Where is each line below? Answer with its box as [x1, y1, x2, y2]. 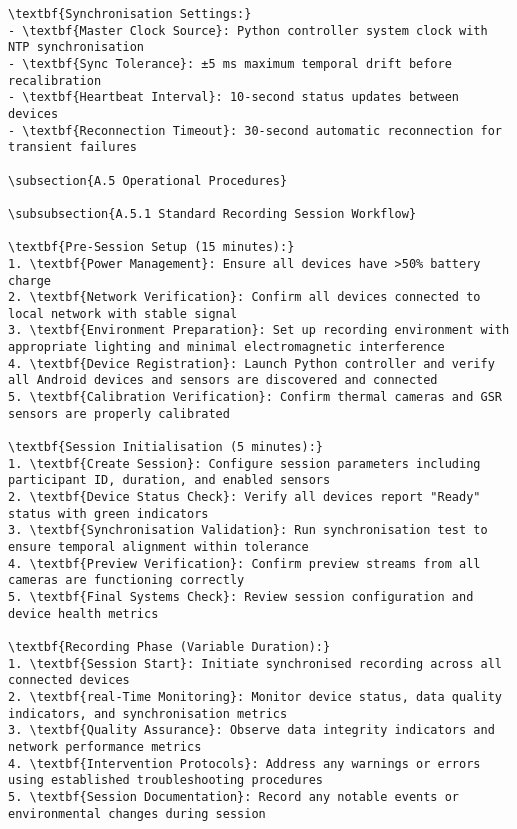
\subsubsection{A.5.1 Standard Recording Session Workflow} [8, 206, 417, 221]
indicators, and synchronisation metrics [8, 706, 288, 721]
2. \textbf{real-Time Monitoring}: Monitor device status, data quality [8, 689, 502, 704]
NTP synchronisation [8, 40, 145, 55]
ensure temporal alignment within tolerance [8, 540, 309, 554]
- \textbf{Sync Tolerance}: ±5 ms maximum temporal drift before [8, 56, 452, 71]
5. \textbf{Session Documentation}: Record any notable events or [8, 789, 460, 804]
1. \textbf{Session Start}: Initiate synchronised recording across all [8, 656, 502, 671]
